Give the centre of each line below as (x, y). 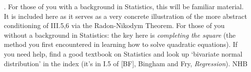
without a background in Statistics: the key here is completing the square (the (120, 35)
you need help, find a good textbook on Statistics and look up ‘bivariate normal (123, 53)
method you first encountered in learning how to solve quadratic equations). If (121, 44)
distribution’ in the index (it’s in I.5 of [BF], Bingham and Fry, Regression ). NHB (126, 63)
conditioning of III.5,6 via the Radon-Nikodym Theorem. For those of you (114, 25)
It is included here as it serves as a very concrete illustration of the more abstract (125, 16)
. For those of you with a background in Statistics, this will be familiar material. (124, 6)
